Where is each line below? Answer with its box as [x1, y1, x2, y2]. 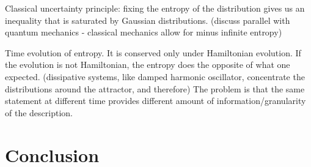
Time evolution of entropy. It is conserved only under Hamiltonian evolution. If [5, 46, 301, 59]
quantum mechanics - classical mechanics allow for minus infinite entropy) [5, 26, 282, 39]
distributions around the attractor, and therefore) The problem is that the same [5, 82, 305, 95]
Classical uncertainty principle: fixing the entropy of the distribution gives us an [5, 2, 305, 14]
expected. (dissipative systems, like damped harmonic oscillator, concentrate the [5, 70, 305, 83]
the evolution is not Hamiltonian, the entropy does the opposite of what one [5, 58, 290, 71]
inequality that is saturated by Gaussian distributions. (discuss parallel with [5, 13, 290, 26]
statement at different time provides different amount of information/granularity [5, 94, 306, 107]
